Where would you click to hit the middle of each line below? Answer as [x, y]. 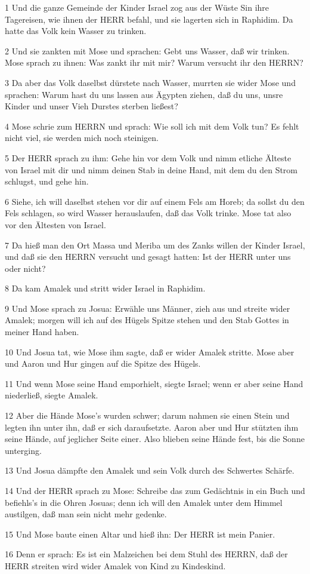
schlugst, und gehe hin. [47, 181]
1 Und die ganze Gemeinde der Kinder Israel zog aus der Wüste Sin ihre [137, 7]
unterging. [23, 450]
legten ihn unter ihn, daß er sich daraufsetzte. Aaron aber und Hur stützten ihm [152, 427]
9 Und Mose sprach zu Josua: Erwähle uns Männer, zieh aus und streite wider [148, 308]
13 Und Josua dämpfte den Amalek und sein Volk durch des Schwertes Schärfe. [150, 470]
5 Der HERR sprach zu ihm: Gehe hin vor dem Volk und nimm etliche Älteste [148, 157]
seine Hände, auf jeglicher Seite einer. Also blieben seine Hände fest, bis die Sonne [155, 439]
